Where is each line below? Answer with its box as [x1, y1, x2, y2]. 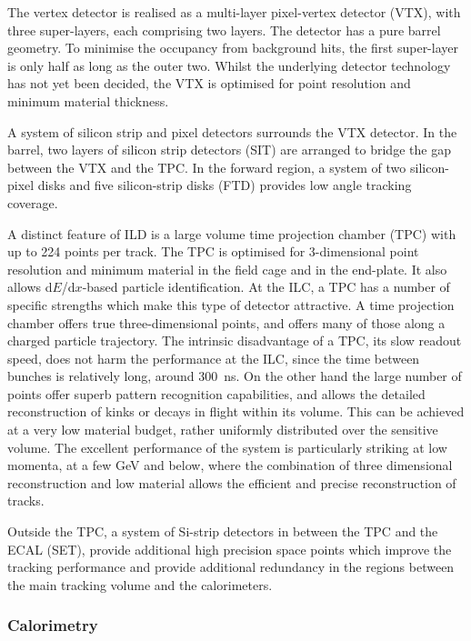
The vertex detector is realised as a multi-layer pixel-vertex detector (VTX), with [7, 3, 461, 21]
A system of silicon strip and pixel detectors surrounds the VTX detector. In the [7, 122, 457, 141]
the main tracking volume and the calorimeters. [7, 575, 273, 594]
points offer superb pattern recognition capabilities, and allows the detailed [7, 384, 426, 403]
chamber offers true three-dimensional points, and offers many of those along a [7, 313, 446, 332]
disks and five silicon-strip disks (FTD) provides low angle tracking [37, 175, 412, 195]
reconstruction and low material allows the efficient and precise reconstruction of [7, 473, 456, 492]
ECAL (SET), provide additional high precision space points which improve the [7, 539, 452, 558]
